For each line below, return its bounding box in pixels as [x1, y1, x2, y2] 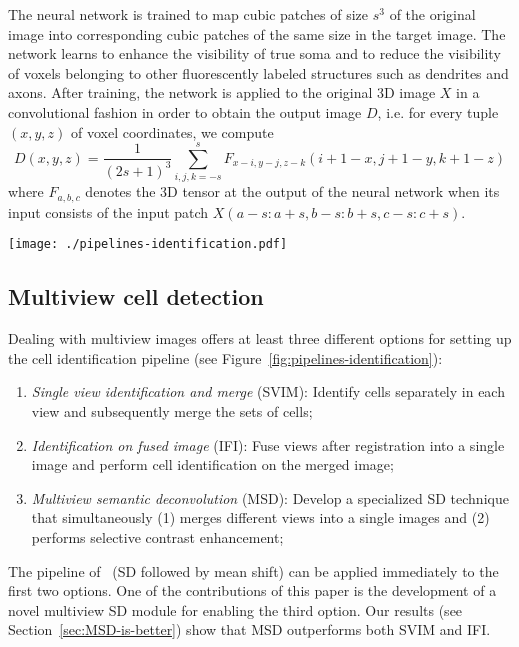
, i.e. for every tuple [377, 101, 499, 122]
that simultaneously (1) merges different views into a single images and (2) [31, 507, 490, 528]
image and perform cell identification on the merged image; [31, 454, 394, 475]
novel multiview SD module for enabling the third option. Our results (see [8, 599, 463, 620]
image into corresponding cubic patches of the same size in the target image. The [8, 23, 506, 44]
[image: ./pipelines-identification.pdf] [8, 237, 288, 252]
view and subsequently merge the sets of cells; [31, 400, 313, 421]
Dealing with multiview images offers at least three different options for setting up [8, 328, 512, 349]
